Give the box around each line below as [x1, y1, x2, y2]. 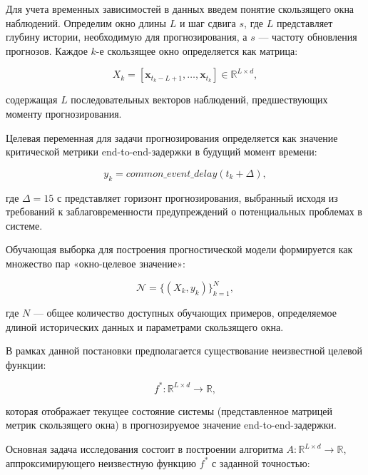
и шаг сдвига [179, 15, 236, 30]
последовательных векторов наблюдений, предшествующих [71, 92, 328, 107]
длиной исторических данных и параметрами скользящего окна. [6, 319, 284, 334]
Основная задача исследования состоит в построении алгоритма [6, 441, 283, 456]
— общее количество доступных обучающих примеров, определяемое [33, 305, 337, 320]
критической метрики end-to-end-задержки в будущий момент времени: [6, 144, 317, 159]
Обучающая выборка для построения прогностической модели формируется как [6, 242, 353, 257]
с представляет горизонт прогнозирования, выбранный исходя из [57, 190, 338, 205]
